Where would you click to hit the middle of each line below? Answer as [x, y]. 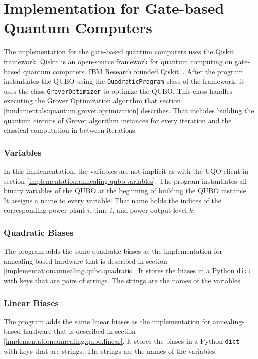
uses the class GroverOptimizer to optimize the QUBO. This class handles [118, 91]
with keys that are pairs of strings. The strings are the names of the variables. [123, 280]
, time [98, 210]
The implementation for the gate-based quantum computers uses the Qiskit [119, 52]
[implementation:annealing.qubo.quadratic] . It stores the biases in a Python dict [128, 270]
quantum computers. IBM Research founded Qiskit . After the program [133, 71]
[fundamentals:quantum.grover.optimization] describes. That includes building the [129, 110]
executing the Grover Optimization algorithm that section [92, 101]
